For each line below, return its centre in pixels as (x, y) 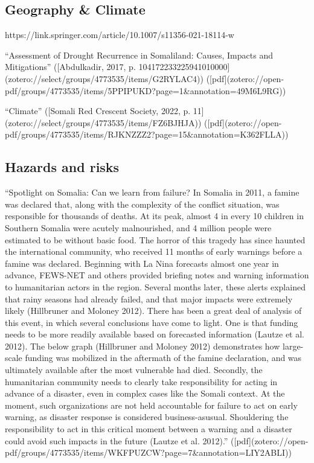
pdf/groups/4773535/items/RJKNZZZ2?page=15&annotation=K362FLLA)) (147, 134)
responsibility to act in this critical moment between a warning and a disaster (149, 429)
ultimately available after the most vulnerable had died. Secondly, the (134, 370)
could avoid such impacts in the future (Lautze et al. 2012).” (117, 440)
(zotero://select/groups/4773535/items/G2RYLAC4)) (104, 78)
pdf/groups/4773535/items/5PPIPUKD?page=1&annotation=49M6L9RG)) (146, 90)
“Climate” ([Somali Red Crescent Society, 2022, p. (98, 111)
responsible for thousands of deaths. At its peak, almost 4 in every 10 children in (154, 216)
